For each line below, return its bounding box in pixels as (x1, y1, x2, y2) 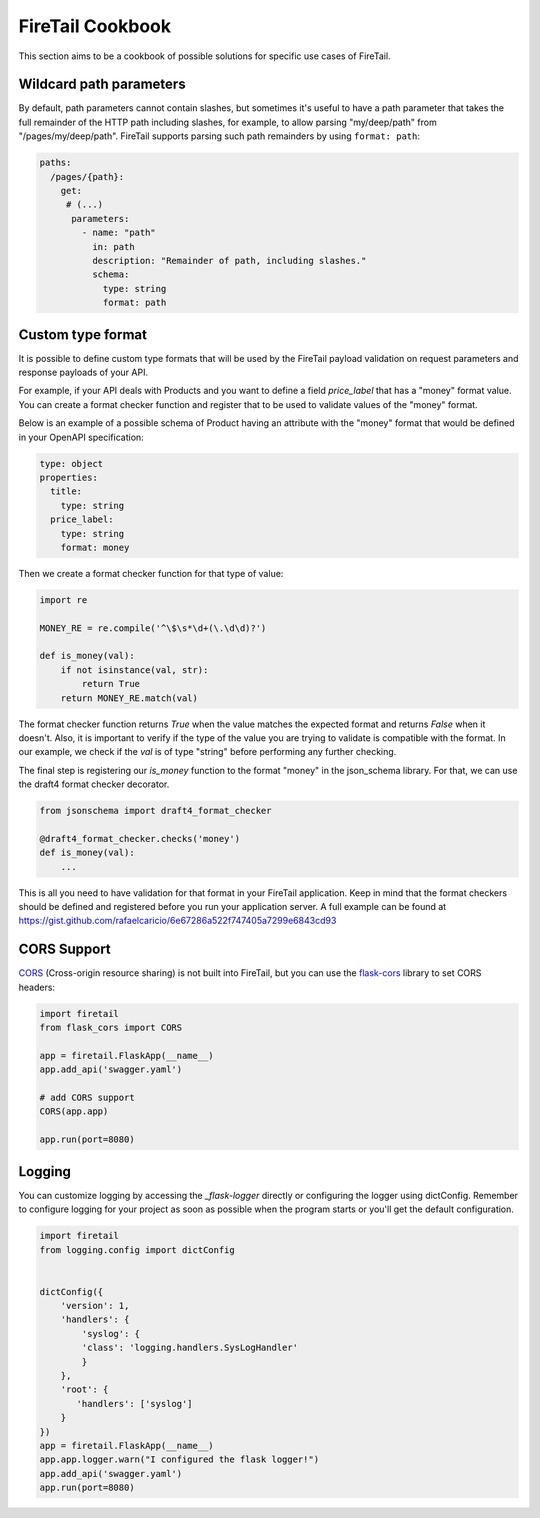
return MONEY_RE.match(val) (60, 692, 199, 704)
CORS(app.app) (39, 1106, 109, 1117)
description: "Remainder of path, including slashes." (91, 255, 367, 266)
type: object (39, 458, 104, 469)
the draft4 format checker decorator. (18, 778, 170, 790)
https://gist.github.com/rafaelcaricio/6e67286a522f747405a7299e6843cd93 (18, 915, 337, 927)
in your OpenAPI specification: (18, 431, 144, 443)
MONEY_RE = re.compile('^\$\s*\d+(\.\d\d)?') (39, 622, 267, 634)
